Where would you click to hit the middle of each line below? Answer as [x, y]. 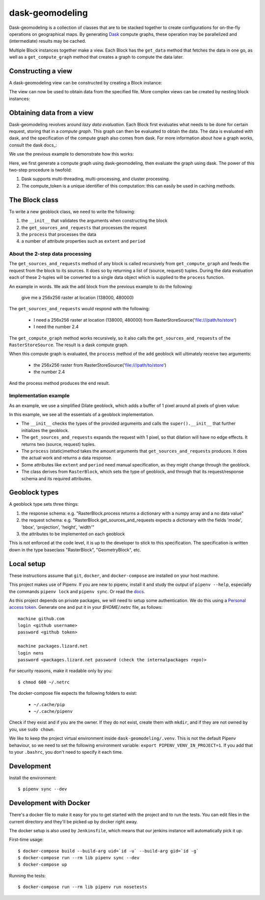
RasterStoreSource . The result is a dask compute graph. [69, 345]
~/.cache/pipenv [53, 711]
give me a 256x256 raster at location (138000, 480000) [78, 298]
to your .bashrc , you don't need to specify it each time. [66, 752]
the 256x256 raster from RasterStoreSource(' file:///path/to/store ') [100, 365]
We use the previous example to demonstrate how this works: [72, 154]
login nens [31, 653]
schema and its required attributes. [57, 478]
